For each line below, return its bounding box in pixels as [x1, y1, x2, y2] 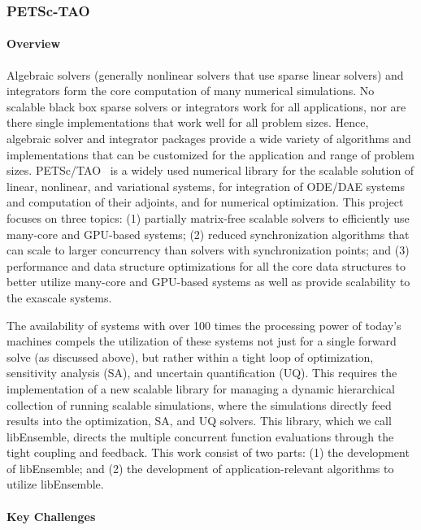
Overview [7, 35, 61, 52]
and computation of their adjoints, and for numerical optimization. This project [7, 193, 404, 211]
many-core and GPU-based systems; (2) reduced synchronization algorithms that [7, 225, 410, 242]
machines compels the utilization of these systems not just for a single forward [7, 332, 397, 350]
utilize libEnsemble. [7, 476, 104, 493]
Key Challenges [7, 507, 96, 524]
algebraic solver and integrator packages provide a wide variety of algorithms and [7, 130, 411, 147]
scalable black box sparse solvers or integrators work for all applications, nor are [7, 98, 406, 115]
